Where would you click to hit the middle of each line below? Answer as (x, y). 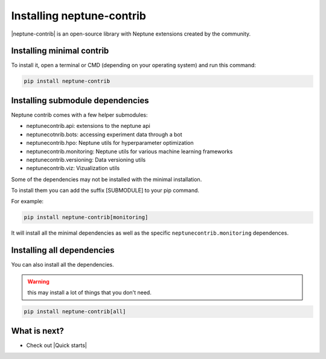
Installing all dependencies (63, 250)
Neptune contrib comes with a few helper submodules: (79, 115)
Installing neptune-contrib (78, 16)
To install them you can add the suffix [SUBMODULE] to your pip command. (105, 191)
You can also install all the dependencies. (62, 265)
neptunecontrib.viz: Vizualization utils (73, 168)
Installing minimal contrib (60, 51)
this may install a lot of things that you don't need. (90, 293)
